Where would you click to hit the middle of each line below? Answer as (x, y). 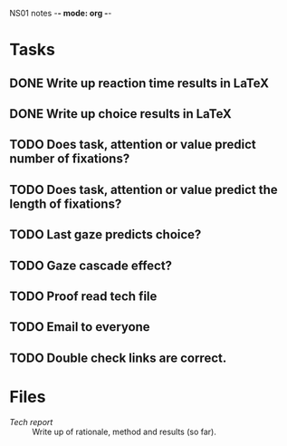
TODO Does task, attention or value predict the (143, 189)
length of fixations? (66, 204)
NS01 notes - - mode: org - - (61, 13)
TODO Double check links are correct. (118, 358)
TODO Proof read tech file (83, 296)
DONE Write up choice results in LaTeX (121, 114)
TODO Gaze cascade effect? (91, 265)
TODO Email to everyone (80, 327)
